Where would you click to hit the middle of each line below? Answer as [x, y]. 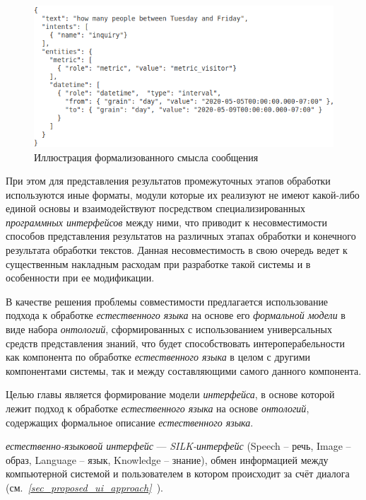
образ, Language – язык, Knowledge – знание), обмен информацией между [167, 459]
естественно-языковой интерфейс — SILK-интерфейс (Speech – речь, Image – [178, 446]
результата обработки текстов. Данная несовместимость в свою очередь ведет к [177, 250]
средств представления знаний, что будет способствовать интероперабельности [175, 343]
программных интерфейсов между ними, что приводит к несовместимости [166, 222]
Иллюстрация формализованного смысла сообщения [146, 157]
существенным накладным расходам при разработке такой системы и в [158, 263]
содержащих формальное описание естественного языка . [130, 422]
